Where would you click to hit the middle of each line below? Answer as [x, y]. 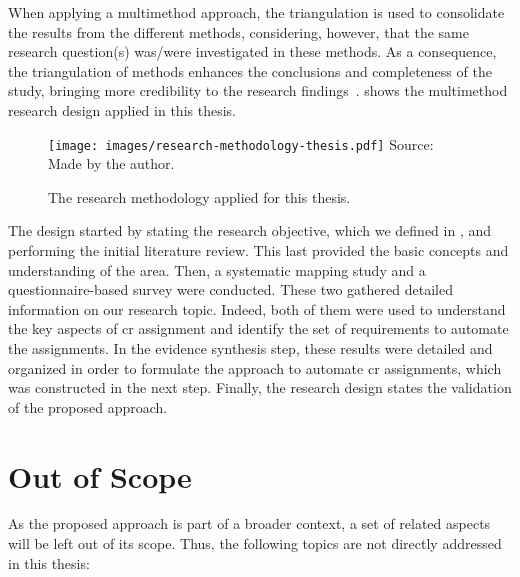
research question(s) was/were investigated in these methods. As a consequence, [252, 51]
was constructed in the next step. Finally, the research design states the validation [260, 387]
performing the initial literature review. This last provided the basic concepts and [258, 250]
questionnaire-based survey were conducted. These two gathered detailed [230, 289]
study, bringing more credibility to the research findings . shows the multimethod [258, 90]
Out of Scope [100, 475]
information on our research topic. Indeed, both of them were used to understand [257, 308]
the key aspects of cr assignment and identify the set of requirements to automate [258, 328]
